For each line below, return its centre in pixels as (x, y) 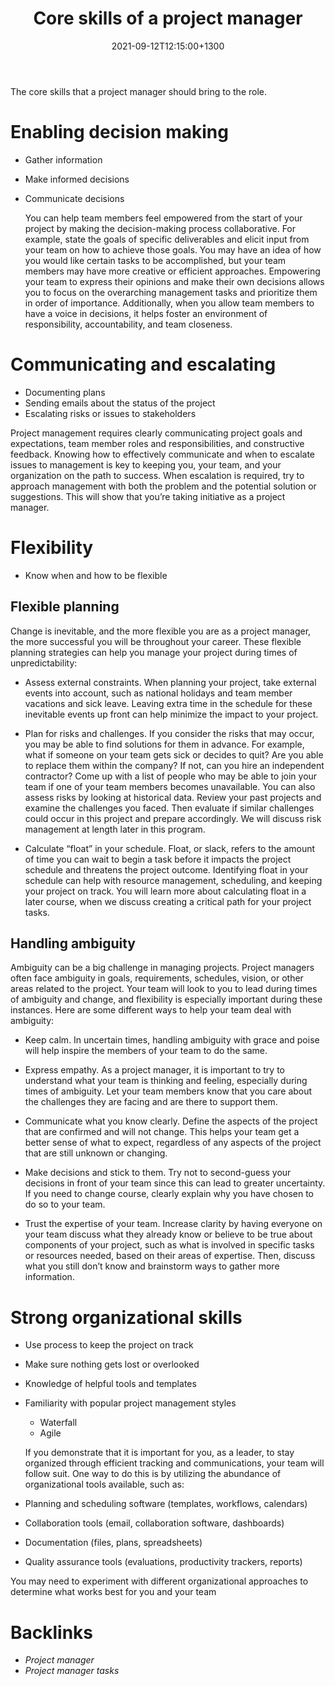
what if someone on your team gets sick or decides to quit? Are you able (174, 754)
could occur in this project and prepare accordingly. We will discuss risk (173, 818)
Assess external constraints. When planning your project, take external (170, 682)
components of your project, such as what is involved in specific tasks (169, 1245)
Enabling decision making (119, 132)
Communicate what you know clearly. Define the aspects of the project (171, 1121)
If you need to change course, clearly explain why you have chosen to (169, 1194)
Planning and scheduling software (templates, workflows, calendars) (166, 1504)
